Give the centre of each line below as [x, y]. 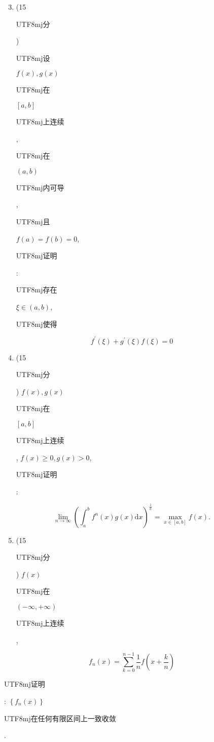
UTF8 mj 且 [33, 221]
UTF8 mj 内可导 [40, 187]
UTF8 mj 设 [33, 58]
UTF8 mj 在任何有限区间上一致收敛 [60, 718]
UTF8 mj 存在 [37, 290]
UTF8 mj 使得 [37, 324]
